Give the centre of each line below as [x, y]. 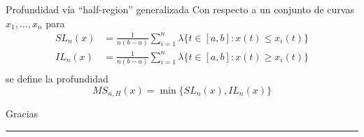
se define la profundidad [57, 78]
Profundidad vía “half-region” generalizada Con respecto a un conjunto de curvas [180, 9]
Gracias [22, 113]
